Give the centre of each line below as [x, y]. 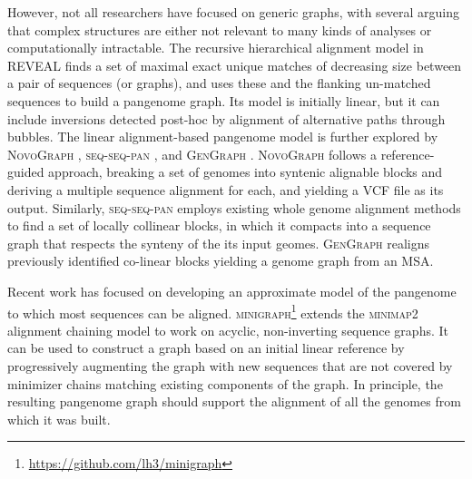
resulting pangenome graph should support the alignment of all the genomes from [234, 401]
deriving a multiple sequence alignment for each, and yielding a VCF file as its [226, 189]
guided [26, 172]
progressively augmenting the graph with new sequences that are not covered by [230, 365]
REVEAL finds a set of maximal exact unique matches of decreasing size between [235, 65]
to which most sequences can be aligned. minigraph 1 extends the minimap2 [213, 311]
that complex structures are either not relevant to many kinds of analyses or [220, 29]
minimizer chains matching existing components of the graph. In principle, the [225, 383]
